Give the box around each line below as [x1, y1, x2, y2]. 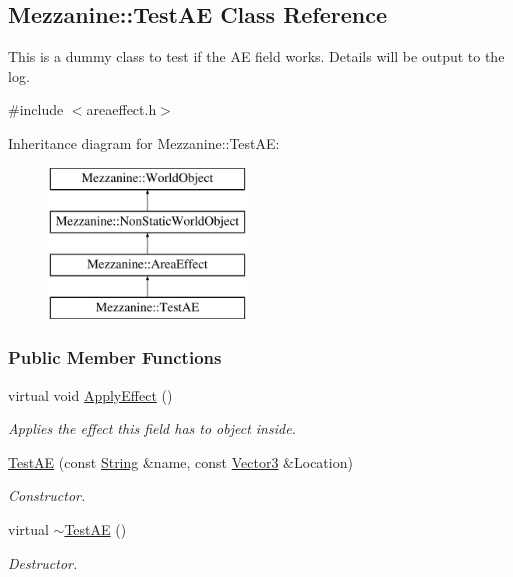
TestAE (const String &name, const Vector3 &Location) [8, 451, 353, 472]
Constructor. [8, 485, 86, 506]
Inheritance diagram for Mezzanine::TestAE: [8, 132, 280, 153]
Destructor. [8, 552, 78, 573]
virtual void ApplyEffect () [8, 384, 173, 405]
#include [8, 99, 64, 120]
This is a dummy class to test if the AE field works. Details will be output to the [8, 46, 505, 67]
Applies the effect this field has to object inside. [8, 418, 296, 439]
